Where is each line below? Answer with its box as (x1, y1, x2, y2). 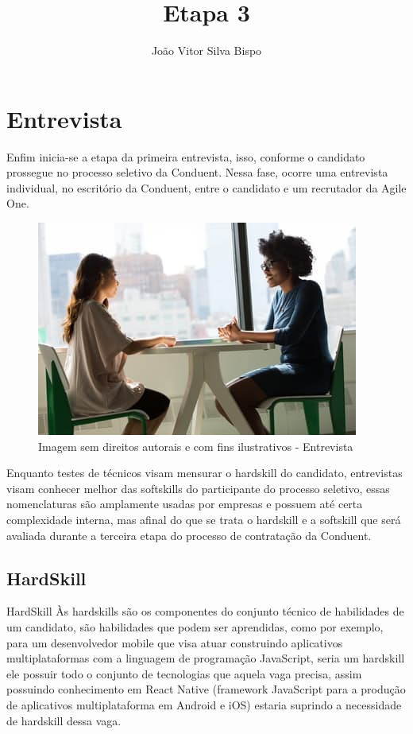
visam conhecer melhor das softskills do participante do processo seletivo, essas (6, 480, 390, 496)
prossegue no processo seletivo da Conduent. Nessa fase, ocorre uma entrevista (6, 164, 388, 181)
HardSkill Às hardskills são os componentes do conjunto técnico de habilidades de (6, 603, 404, 619)
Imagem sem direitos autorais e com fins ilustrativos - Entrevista (38, 437, 353, 454)
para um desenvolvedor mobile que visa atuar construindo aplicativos (6, 634, 343, 651)
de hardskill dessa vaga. (6, 712, 122, 728)
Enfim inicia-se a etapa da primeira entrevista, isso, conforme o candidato (6, 148, 365, 165)
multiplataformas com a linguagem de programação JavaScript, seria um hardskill (6, 650, 405, 666)
